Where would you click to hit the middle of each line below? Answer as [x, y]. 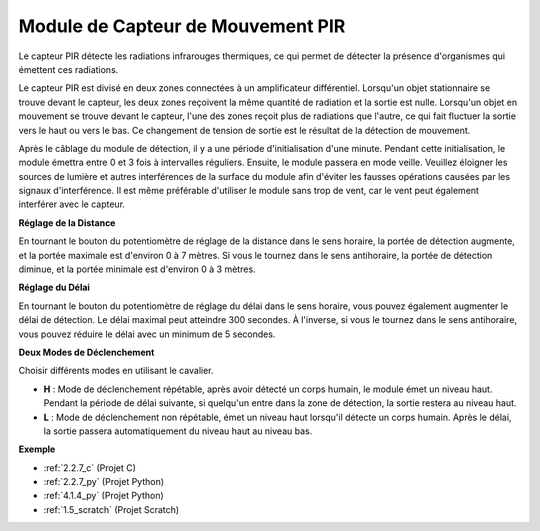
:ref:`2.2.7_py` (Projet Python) [104, 482]
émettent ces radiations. [68, 69]
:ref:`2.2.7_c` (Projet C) [90, 467]
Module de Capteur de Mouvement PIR [182, 26]
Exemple [37, 449]
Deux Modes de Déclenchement [86, 352]
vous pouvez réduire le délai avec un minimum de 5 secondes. [147, 334]
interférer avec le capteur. [71, 204]
